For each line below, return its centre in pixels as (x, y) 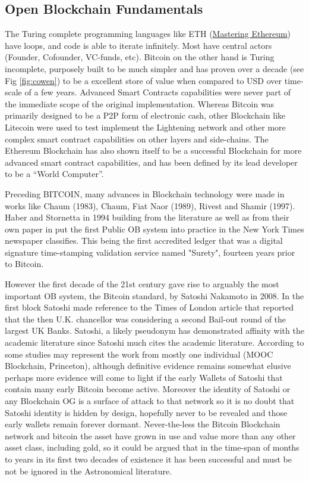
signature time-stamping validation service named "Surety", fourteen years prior (150, 252)
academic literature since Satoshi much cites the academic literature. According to (154, 342)
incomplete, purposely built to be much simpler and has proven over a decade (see (154, 68)
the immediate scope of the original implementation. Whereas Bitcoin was (140, 103)
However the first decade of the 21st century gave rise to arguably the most (142, 284)
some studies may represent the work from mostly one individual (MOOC (139, 354)
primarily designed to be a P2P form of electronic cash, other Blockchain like (145, 115)
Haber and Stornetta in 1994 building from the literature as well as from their (147, 217)
